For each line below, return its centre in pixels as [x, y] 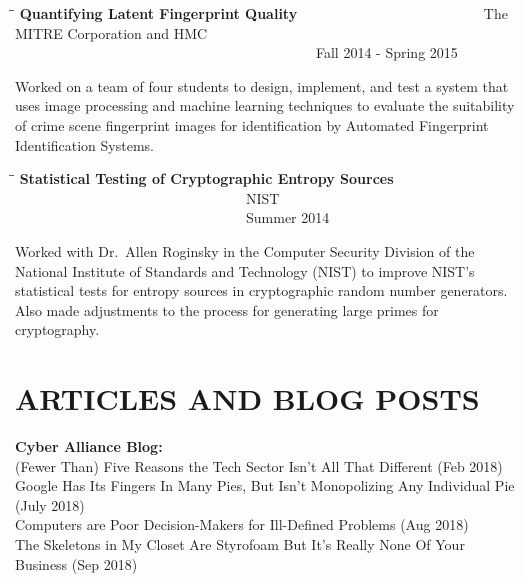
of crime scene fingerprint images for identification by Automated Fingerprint [252, 124]
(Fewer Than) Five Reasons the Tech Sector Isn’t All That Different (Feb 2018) [259, 465]
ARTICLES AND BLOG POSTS [247, 398]
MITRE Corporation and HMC [111, 32]
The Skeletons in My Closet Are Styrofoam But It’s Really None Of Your [240, 544]
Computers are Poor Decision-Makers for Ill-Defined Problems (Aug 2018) [242, 524]
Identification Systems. [84, 144]
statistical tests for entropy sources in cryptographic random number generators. [261, 290]
